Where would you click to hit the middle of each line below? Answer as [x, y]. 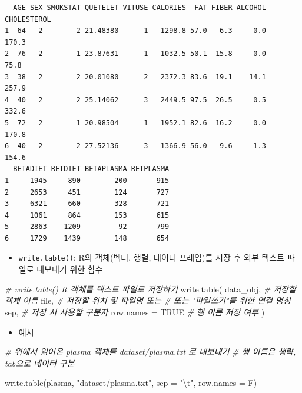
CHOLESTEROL [28, 19]
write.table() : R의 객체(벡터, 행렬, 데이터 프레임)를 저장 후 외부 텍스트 [152, 257]
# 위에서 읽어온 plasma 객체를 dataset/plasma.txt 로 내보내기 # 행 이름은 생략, [150, 352]
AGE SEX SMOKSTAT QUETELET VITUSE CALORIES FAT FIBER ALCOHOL [140, 8]
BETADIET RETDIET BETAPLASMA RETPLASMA [91, 169]
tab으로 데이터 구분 [40, 363]
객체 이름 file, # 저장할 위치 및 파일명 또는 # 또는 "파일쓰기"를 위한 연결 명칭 [148, 300]
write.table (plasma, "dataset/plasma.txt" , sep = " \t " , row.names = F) [131, 383]
